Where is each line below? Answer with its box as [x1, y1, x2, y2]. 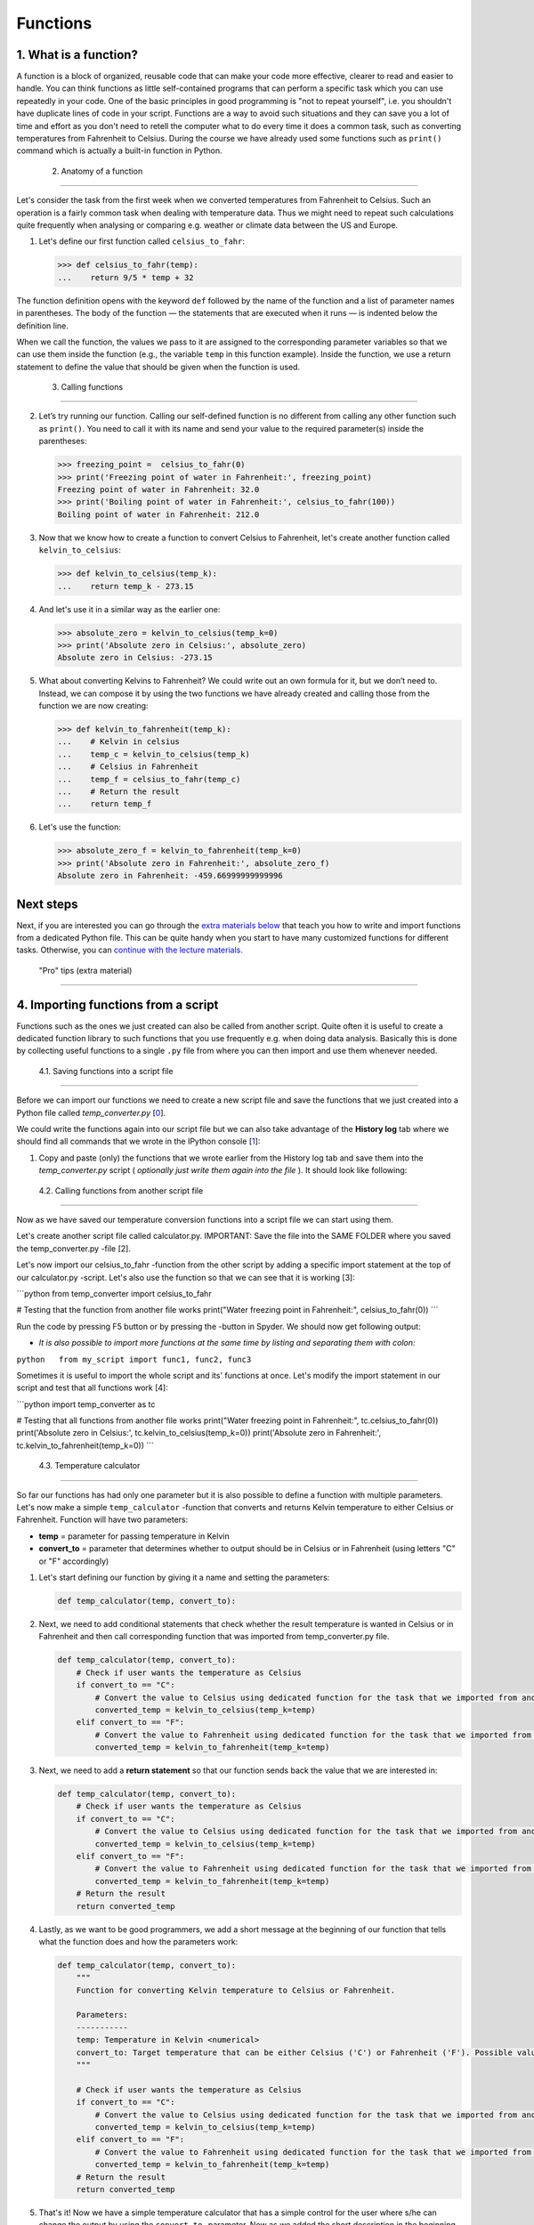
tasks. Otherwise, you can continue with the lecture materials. [16, 944, 244, 956]
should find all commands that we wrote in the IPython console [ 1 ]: [16, 1136, 261, 1147]
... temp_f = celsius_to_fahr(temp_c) [57, 774, 241, 784]
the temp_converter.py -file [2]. [16, 1242, 131, 1254]
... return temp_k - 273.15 [57, 581, 195, 591]
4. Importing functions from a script [16, 997, 219, 1012]
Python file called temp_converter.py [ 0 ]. [16, 1107, 166, 1118]
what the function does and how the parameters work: [38, 1936, 239, 1946]
